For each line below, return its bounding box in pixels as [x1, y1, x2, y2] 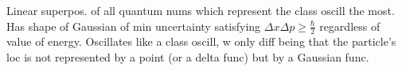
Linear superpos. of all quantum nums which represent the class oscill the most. [6, 2, 395, 18]
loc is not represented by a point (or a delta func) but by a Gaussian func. [6, 49, 369, 65]
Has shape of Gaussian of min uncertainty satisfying [6, 17, 261, 34]
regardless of [319, 17, 381, 34]
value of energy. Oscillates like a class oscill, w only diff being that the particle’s [6, 33, 396, 50]
